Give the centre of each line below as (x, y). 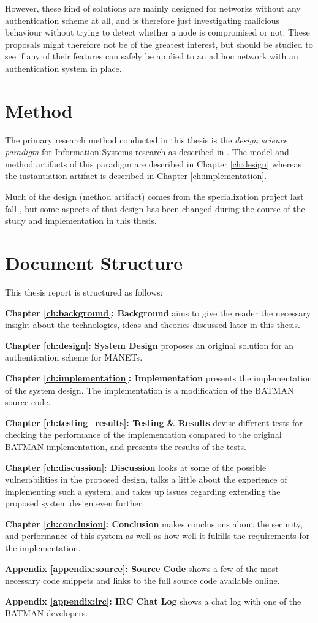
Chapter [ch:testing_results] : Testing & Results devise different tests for (154, 422)
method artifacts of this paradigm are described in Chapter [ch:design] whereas (153, 163)
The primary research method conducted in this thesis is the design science (146, 140)
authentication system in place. (63, 68)
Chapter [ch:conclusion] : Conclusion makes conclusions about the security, (154, 523)
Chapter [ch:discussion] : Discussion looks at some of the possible (136, 467)
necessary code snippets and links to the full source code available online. (142, 580)
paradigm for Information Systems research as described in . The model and (147, 152)
